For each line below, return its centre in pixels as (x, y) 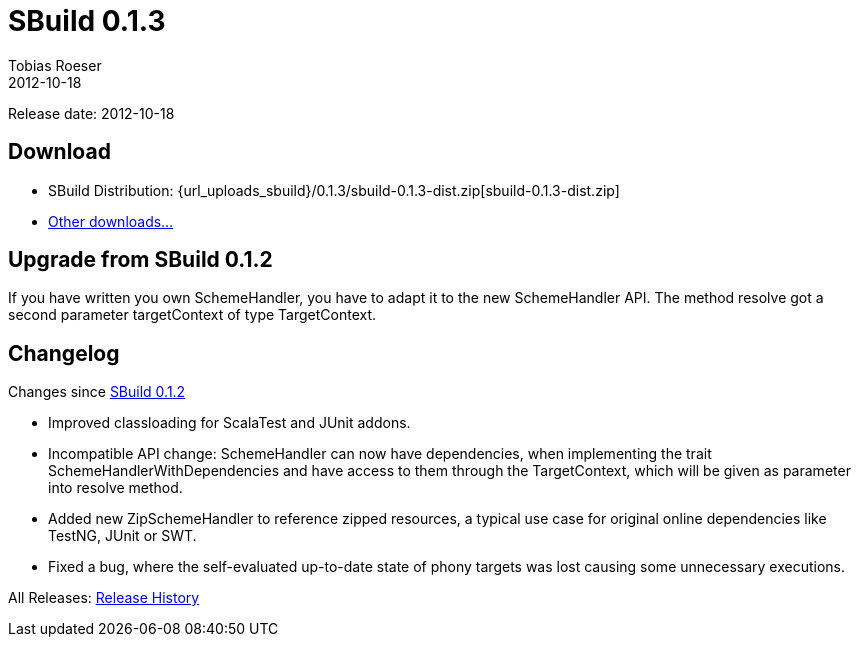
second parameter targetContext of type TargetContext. (192, 315)
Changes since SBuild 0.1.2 (97, 392)
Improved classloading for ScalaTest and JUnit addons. (229, 423)
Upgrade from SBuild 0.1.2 (140, 260)
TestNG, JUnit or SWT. (122, 536)
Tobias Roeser (55, 65)
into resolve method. (115, 488)
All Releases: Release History (104, 598)
